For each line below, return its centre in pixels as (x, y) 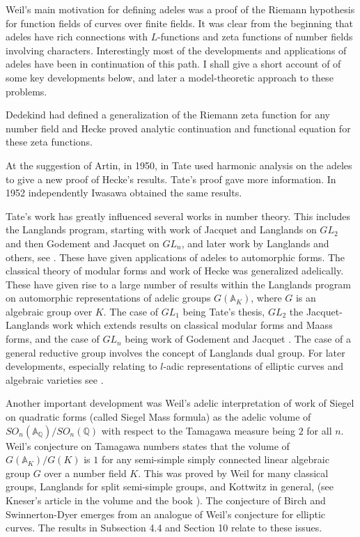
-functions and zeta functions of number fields (255, 37)
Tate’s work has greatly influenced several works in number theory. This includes (178, 216)
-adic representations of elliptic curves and (253, 366)
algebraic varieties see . (55, 379)
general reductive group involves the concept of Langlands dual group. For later (175, 352)
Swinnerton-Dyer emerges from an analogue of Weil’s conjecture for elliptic (166, 514)
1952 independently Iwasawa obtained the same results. (124, 193)
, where (266, 298)
